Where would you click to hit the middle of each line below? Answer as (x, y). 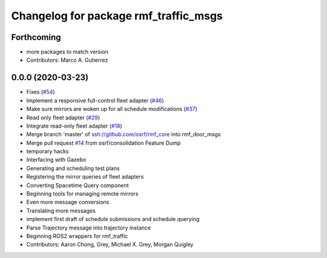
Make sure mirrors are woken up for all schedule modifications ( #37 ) (112, 109)
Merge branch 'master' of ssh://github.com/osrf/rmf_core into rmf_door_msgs (124, 134)
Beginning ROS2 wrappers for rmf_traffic (77, 236)
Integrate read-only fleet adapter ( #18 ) (74, 126)
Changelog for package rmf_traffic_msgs (117, 16)
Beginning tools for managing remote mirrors (82, 194)
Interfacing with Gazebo (56, 160)
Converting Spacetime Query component (78, 185)
